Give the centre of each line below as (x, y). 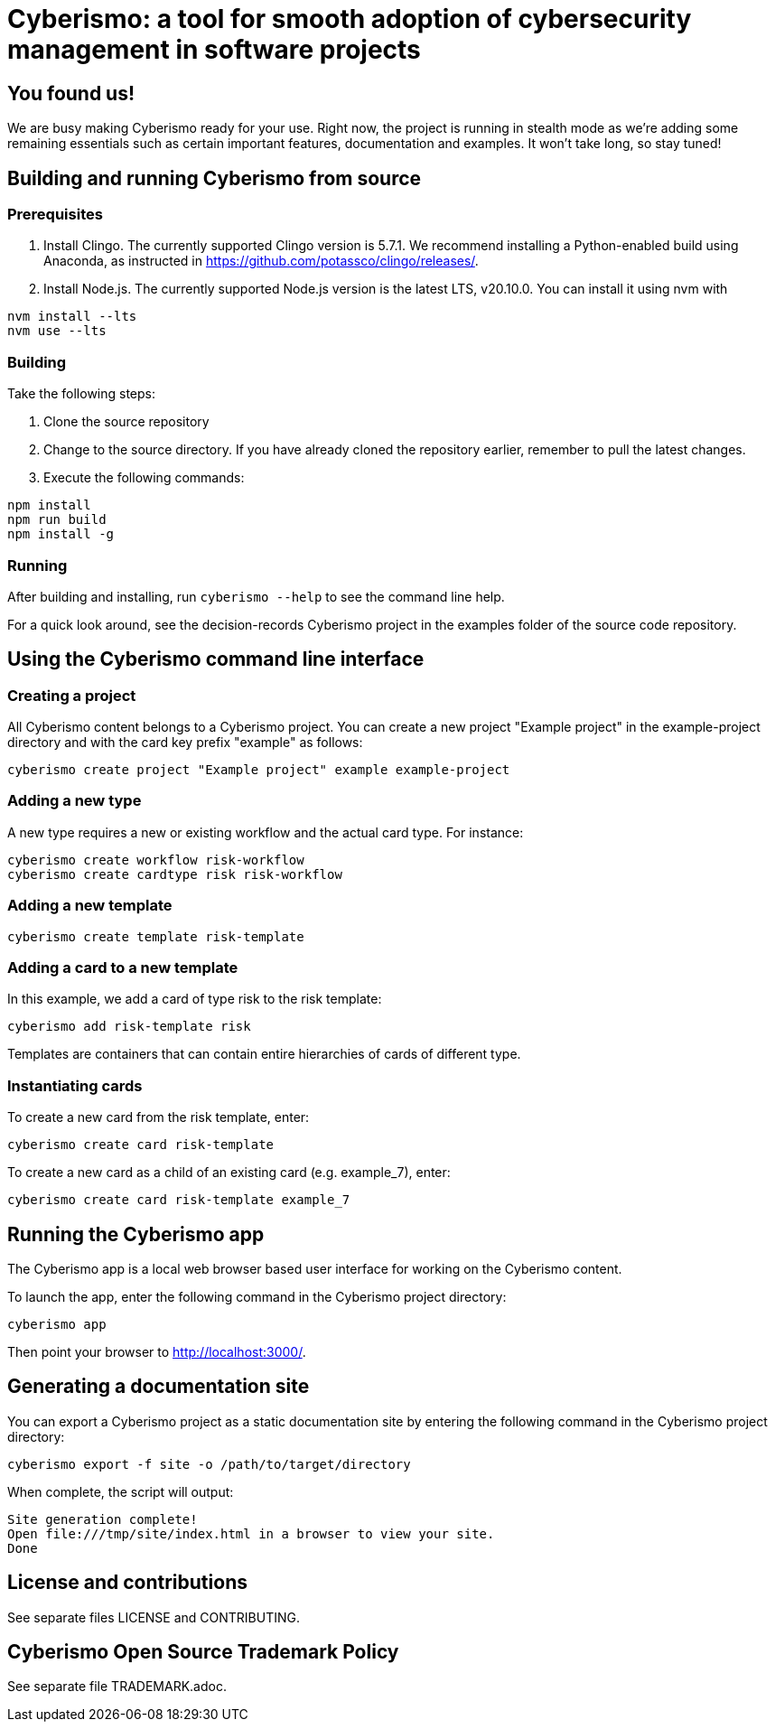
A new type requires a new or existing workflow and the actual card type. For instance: (266, 832)
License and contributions (127, 1583)
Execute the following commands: (144, 478)
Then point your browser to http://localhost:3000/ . (157, 1351)
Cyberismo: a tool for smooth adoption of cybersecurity (350, 19)
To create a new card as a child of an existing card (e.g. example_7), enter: (229, 1173)
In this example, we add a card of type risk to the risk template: (195, 999)
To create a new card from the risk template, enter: (159, 1117)
